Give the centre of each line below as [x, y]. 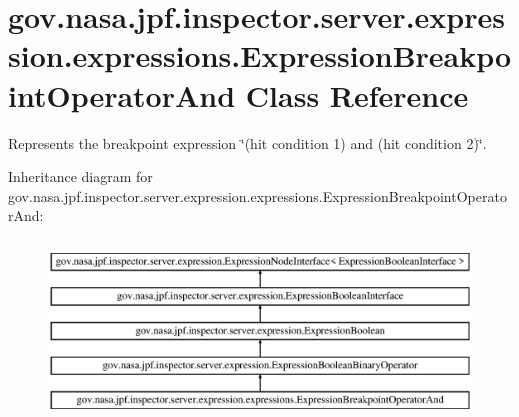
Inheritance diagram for [80, 176]
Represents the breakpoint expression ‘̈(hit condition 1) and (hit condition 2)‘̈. [247, 142]
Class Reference [357, 94]
